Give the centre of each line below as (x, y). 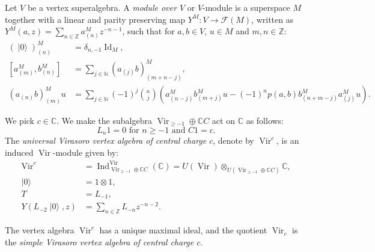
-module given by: (86, 152)
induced (19, 152)
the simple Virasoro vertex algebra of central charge (99, 241)
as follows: (265, 121)
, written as (273, 19)
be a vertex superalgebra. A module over (102, 7)
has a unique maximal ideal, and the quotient (183, 230)
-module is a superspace (246, 7)
